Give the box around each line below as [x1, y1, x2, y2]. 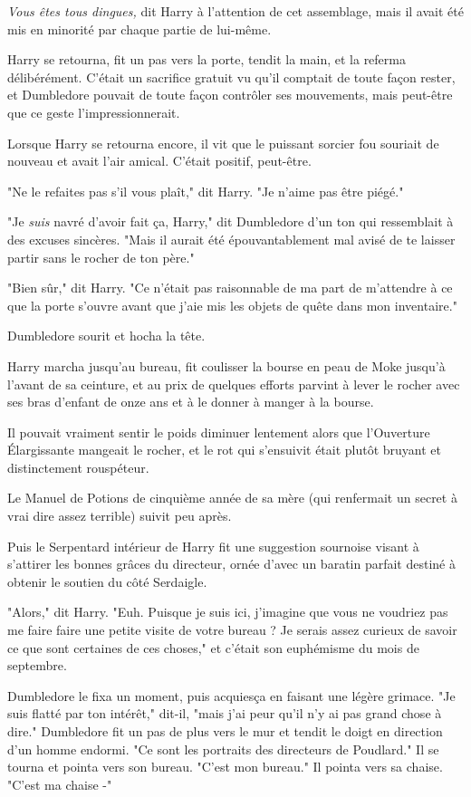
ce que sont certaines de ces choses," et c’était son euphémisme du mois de [7, 638, 419, 657]
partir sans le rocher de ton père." [7, 247, 195, 266]
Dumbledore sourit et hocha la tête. [7, 326, 206, 345]
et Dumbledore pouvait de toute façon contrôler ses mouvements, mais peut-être [7, 85, 453, 104]
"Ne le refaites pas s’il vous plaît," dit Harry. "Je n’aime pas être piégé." [7, 181, 404, 200]
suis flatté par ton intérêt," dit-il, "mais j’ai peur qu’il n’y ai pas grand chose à [7, 704, 442, 723]
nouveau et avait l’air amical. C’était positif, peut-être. [7, 151, 312, 170]
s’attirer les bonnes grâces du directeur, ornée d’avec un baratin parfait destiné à [7, 554, 456, 573]
